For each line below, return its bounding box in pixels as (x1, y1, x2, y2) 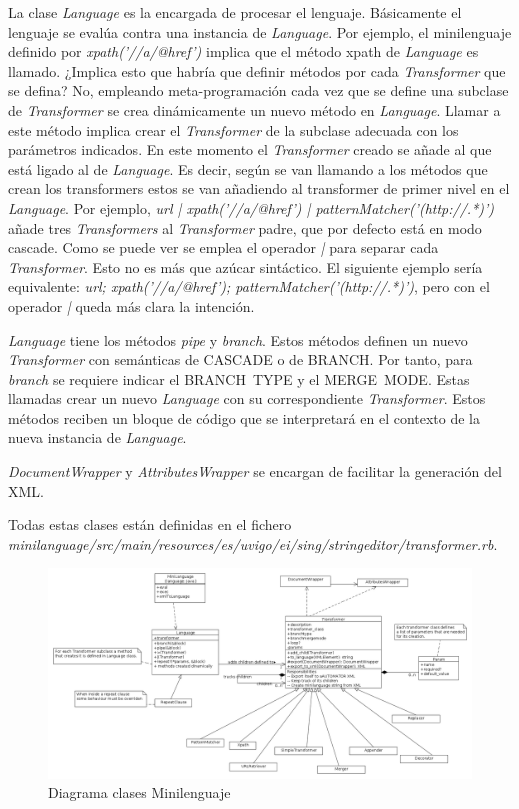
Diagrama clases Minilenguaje (48, 782, 231, 803)
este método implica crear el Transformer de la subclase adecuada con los (8, 119, 459, 140)
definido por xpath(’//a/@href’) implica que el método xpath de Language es (8, 41, 479, 62)
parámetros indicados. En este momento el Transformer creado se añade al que (8, 139, 492, 160)
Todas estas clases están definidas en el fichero (8, 514, 292, 535)
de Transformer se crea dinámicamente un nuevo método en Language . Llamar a (8, 99, 501, 120)
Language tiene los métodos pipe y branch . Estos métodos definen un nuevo (8, 329, 468, 350)
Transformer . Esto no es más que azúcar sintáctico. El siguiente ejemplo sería (8, 256, 483, 277)
